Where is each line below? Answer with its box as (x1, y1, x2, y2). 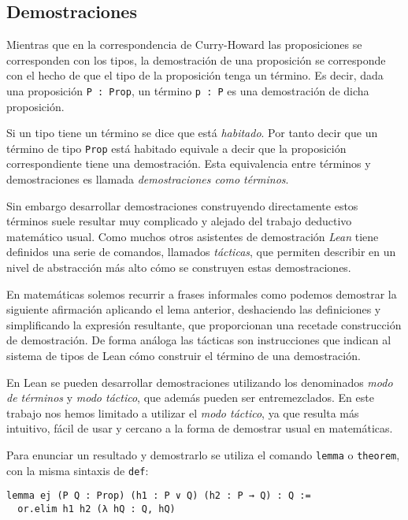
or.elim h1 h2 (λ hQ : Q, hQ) (17, 503, 176, 514)
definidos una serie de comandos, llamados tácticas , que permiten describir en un (6, 243, 396, 260)
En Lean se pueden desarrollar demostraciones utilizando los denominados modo (6, 373, 393, 390)
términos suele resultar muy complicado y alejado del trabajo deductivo (6, 213, 352, 229)
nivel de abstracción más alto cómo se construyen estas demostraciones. (6, 259, 351, 276)
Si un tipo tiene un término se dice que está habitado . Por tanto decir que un (6, 124, 378, 141)
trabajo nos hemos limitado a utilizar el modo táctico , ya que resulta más (6, 404, 359, 421)
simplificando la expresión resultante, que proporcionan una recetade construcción (6, 316, 402, 332)
